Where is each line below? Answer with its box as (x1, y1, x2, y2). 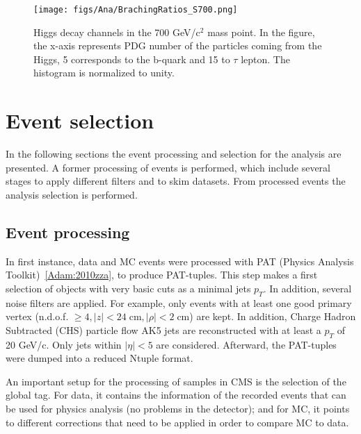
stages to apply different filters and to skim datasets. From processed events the (6, 174, 346, 188)
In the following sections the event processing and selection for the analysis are (6, 147, 342, 161)
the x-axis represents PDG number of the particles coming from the (33, 38, 322, 53)
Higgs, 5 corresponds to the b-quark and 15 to (33, 51, 230, 66)
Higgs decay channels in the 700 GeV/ (33, 24, 196, 39)
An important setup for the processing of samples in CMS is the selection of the (6, 374, 346, 388)
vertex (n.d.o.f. (6, 309, 69, 324)
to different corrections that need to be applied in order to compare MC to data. (6, 415, 349, 429)
